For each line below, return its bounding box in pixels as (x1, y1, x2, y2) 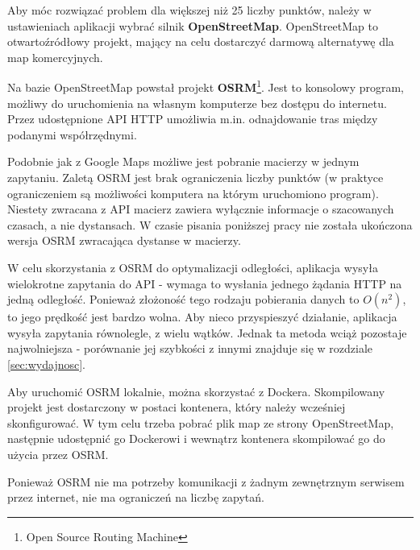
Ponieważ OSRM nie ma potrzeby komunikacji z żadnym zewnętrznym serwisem (7, 473, 405, 490)
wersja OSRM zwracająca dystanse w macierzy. (7, 232, 241, 249)
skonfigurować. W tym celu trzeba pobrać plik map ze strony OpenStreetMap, (7, 414, 394, 431)
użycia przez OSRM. (7, 445, 109, 462)
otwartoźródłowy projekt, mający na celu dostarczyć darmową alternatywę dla (7, 33, 394, 50)
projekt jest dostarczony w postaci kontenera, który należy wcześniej (7, 399, 346, 416)
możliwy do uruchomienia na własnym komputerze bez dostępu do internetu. (7, 94, 387, 111)
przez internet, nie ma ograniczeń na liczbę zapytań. (7, 489, 264, 506)
